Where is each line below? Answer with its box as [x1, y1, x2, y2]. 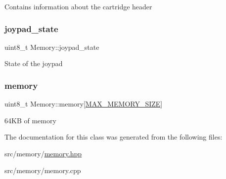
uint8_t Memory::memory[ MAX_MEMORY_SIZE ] [4, 99, 163, 109]
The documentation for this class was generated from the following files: [4, 132, 223, 142]
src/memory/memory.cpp [4, 165, 81, 175]
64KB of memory [4, 115, 56, 125]
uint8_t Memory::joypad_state [4, 41, 99, 52]
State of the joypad [4, 58, 63, 69]
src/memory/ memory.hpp [4, 148, 82, 158]
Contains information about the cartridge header [4, 1, 152, 11]
